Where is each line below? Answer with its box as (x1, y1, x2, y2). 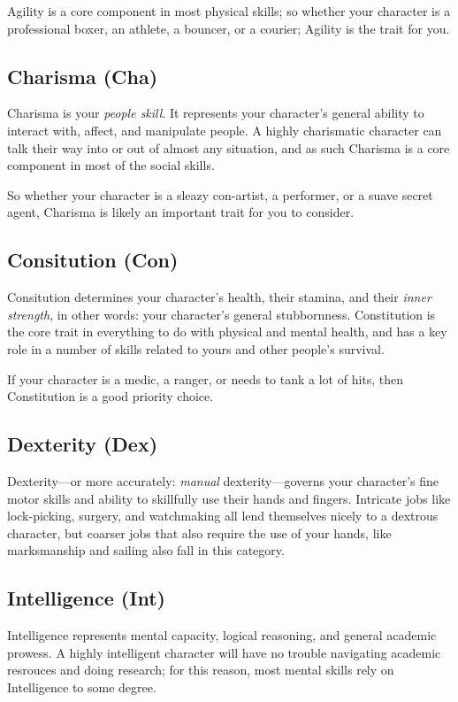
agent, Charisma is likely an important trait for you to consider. (7, 203, 355, 221)
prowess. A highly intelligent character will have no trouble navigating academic (7, 643, 441, 661)
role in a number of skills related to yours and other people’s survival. (7, 339, 385, 358)
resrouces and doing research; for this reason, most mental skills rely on (7, 660, 394, 679)
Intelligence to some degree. (7, 677, 156, 696)
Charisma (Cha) (7, 62, 158, 89)
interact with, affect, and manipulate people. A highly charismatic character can (7, 120, 442, 139)
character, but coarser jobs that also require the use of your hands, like (7, 523, 392, 542)
